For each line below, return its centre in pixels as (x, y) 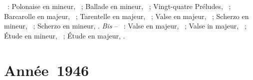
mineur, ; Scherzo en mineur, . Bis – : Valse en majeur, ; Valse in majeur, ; (125, 26)
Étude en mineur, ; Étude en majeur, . (65, 35)
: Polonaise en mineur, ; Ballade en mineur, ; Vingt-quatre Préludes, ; (119, 6)
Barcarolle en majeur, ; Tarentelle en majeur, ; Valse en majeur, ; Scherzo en (126, 16)
